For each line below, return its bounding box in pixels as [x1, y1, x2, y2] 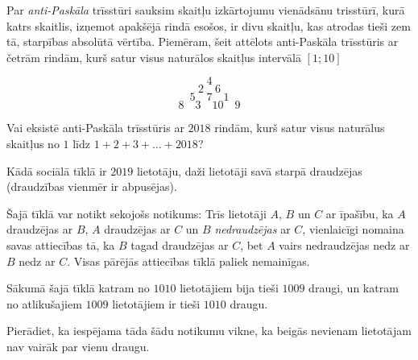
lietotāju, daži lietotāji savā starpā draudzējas [136, 162, 362, 179]
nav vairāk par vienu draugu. [6, 337, 150, 354]
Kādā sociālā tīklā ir [6, 162, 107, 179]
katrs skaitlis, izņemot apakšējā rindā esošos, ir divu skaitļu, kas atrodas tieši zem [6, 17, 411, 34]
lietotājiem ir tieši [112, 295, 201, 312]
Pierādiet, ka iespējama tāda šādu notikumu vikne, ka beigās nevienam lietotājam [6, 322, 412, 339]
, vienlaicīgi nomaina [302, 221, 404, 238]
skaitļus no [6, 134, 60, 151]
